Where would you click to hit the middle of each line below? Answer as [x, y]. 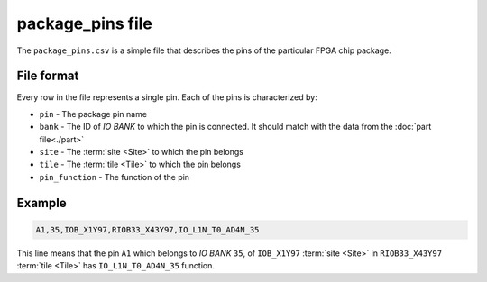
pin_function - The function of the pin [114, 177]
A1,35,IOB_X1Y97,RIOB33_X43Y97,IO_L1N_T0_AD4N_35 [147, 229]
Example [41, 203]
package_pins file [85, 23]
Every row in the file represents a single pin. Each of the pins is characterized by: [167, 97]
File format [48, 76]
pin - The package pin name [93, 114]
